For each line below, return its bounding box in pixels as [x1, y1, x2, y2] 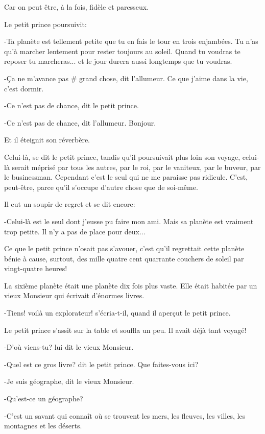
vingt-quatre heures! [4, 263, 67, 274]
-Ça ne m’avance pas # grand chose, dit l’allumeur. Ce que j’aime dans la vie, [4, 73, 248, 83]
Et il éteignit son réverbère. [4, 134, 90, 145]
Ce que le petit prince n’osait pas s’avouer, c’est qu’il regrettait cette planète [4, 243, 245, 254]
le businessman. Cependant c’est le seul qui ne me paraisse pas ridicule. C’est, [4, 172, 248, 182]
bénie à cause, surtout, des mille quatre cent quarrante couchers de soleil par [4, 253, 244, 263]
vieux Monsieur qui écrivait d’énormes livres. [4, 290, 144, 301]
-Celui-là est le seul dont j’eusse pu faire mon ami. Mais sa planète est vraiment [4, 215, 254, 226]
